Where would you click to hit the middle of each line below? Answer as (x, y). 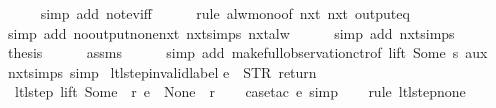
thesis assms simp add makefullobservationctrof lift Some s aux (247, 52)
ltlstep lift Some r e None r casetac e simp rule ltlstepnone (240, 91)
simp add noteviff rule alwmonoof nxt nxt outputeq (225, 13)
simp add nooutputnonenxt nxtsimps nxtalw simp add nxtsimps (231, 32)
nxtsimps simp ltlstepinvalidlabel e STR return (162, 71)
